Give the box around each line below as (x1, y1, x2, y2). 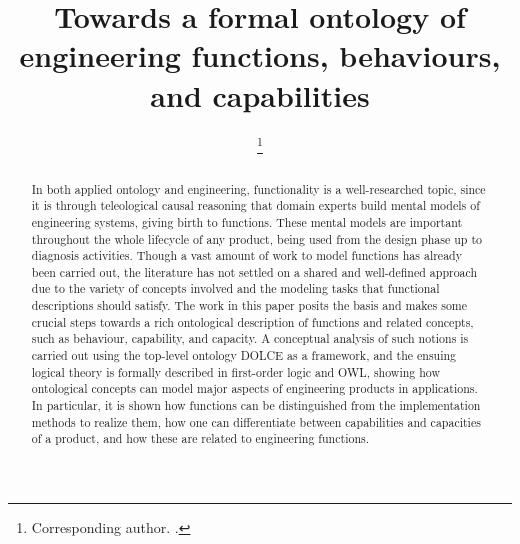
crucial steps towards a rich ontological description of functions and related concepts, (31, 313, 474, 330)
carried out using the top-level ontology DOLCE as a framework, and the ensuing (31, 347, 457, 364)
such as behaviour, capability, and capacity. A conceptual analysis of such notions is (31, 330, 469, 347)
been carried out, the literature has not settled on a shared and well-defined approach (31, 263, 478, 280)
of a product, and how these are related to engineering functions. (31, 430, 369, 447)
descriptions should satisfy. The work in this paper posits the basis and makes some (31, 297, 468, 314)
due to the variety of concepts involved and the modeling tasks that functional (31, 280, 440, 297)
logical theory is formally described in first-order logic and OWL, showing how (31, 363, 441, 380)
